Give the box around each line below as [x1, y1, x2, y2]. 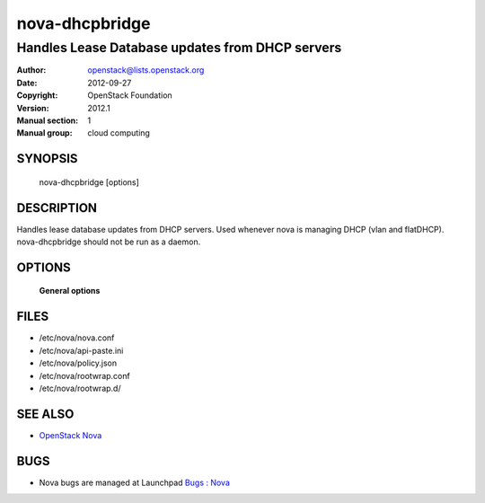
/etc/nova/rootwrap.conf [39, 370, 130, 381]
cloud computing [87, 128, 150, 138]
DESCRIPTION [16, 200, 98, 216]
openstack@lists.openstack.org [87, 65, 205, 75]
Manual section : [16, 115, 79, 126]
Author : [16, 65, 47, 75]
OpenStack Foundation [87, 90, 172, 101]
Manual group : [16, 128, 73, 138]
